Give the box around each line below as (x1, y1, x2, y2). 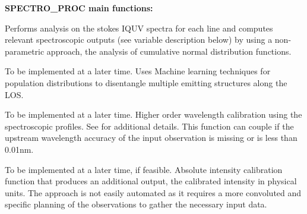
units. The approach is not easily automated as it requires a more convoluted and (5, 186, 302, 199)
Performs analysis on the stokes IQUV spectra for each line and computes (5, 21, 273, 34)
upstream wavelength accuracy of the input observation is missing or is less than (5, 131, 297, 144)
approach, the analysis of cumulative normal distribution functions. (46, 45, 292, 57)
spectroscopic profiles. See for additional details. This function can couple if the (5, 119, 294, 132)
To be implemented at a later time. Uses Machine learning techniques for (5, 65, 271, 77)
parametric (5, 45, 45, 57)
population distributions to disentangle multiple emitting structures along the (5, 76, 287, 89)
